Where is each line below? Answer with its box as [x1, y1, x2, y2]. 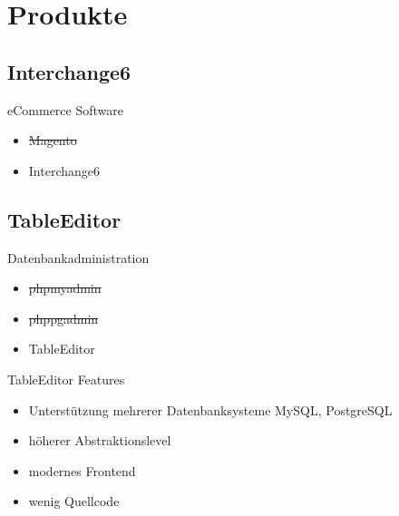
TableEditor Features [7, 369, 125, 388]
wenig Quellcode [28, 492, 120, 511]
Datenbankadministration [7, 248, 150, 267]
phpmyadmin [28, 278, 102, 297]
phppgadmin [28, 308, 99, 327]
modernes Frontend [28, 461, 136, 480]
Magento [28, 131, 77, 150]
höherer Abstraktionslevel [28, 431, 171, 450]
